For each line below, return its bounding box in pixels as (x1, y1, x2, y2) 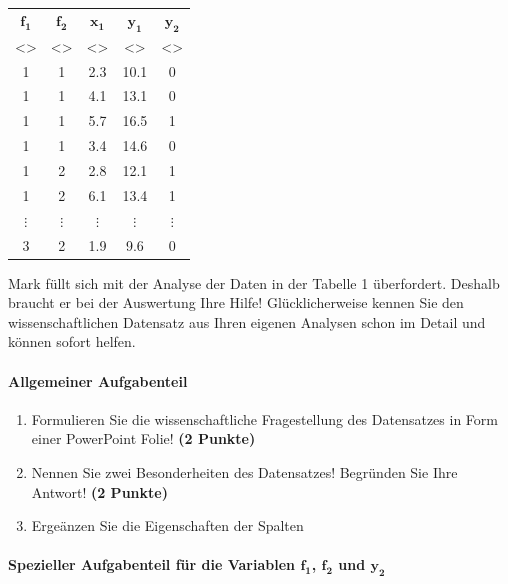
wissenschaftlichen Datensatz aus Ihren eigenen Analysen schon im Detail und (8, 311, 486, 332)
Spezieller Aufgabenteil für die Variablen (8, 554, 295, 575)
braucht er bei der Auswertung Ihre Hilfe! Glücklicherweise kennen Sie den (8, 292, 464, 313)
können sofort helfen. (8, 331, 136, 352)
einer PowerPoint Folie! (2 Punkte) (31, 428, 256, 449)
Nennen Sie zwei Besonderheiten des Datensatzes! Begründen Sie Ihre (31, 462, 458, 482)
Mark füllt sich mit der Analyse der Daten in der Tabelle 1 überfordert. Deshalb (8, 272, 500, 293)
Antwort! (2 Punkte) (31, 481, 168, 502)
